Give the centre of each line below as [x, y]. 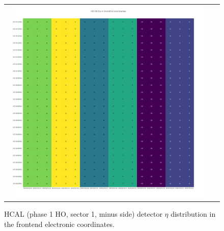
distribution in [193, 214]
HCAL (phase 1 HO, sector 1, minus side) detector [83, 214]
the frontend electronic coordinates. [59, 224]
